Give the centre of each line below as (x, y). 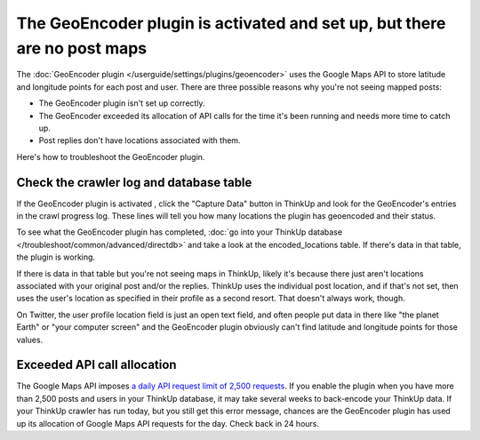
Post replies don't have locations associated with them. (140, 140)
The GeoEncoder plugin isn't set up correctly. (122, 103)
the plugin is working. (56, 257)
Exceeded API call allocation (96, 365)
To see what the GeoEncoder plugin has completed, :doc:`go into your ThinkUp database (179, 232)
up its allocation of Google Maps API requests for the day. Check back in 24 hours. (168, 423)
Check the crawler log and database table (134, 182)
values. (30, 340)
